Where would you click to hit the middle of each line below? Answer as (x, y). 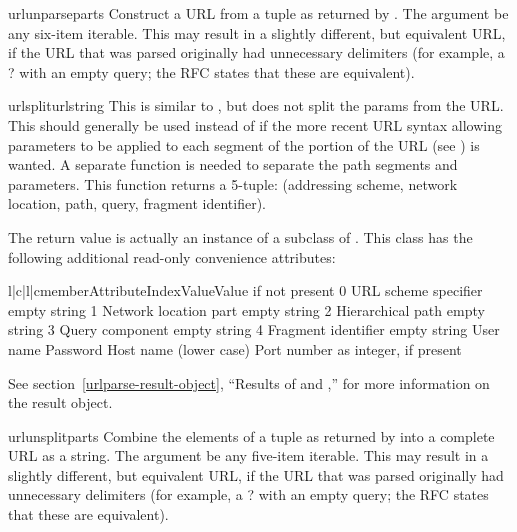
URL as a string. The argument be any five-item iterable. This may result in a (248, 455)
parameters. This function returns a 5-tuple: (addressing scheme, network (233, 183)
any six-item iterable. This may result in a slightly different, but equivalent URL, (257, 32)
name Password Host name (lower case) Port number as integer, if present (235, 348)
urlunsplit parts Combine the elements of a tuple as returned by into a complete (251, 435)
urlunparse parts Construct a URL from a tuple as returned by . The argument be (258, 13)
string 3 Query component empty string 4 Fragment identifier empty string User (254, 329)
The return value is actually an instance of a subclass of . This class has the (240, 236)
